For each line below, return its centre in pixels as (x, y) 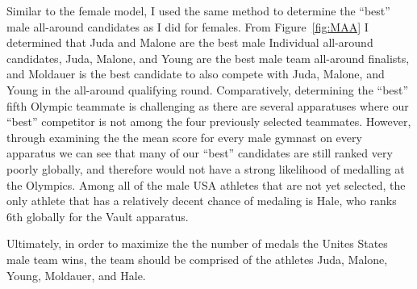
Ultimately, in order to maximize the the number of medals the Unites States (197, 243)
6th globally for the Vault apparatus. (98, 216)
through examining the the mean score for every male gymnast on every (184, 137)
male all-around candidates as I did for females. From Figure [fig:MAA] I (188, 26)
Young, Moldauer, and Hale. (76, 275)
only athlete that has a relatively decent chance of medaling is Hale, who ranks (202, 201)
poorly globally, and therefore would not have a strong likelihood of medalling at (206, 168)
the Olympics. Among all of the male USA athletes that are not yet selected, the (206, 184)
